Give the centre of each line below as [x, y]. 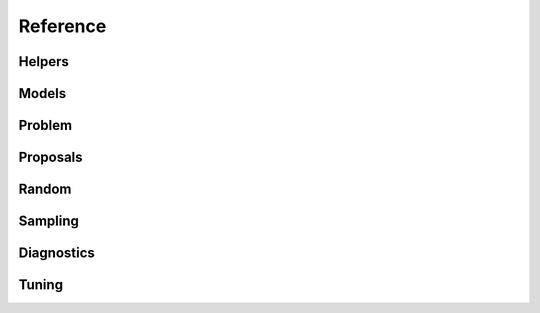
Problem [45, 125]
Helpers [43, 61]
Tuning [41, 285]
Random [45, 189]
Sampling [49, 221]
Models [42, 93]
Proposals [51, 157]
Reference [62, 26]
